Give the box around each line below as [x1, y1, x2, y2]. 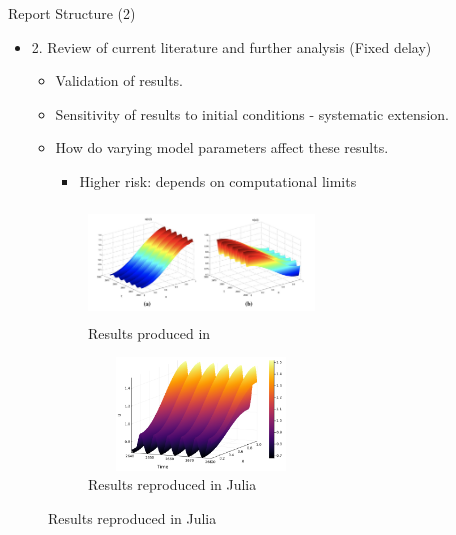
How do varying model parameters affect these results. [55, 137, 389, 158]
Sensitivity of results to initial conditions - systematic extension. [55, 103, 449, 124]
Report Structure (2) [8, 3, 136, 23]
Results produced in [88, 322, 211, 343]
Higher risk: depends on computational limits [79, 170, 357, 191]
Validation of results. [55, 70, 183, 91]
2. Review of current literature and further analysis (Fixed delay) [31, 36, 432, 57]
